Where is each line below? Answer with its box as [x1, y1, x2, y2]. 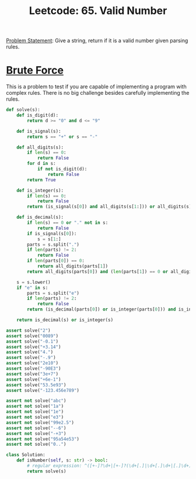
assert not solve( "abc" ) [6, 398, 66, 404]
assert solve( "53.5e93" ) [6, 382, 66, 388]
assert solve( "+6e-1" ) [6, 376, 61, 382]
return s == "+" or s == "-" [27, 133, 98, 140]
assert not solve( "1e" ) [6, 409, 64, 415]
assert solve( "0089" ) [6, 333, 59, 339]
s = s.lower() [16, 279, 51, 285]
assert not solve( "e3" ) [6, 414, 64, 420]
